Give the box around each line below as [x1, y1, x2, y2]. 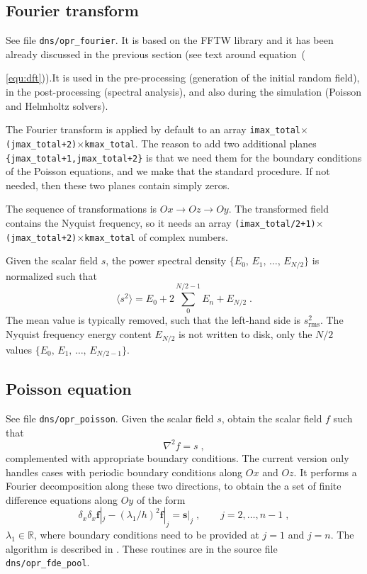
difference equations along [6, 492, 118, 507]
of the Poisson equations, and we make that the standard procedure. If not [6, 164, 330, 179]
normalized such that [6, 268, 97, 283]
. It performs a [293, 464, 357, 479]
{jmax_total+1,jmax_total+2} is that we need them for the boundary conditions [6, 150, 362, 164]
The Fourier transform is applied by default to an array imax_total [6, 122, 300, 137]
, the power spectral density [106, 253, 227, 268]
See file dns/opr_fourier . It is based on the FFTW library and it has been [6, 33, 334, 47]
